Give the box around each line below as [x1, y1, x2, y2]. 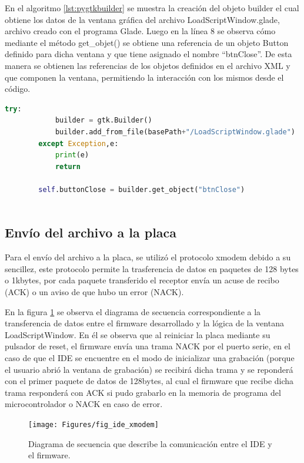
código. [5, 82, 31, 95]
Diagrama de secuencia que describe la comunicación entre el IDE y [28, 437, 272, 449]
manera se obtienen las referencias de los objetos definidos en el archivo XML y [5, 59, 290, 71]
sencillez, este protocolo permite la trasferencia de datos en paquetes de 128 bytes [5, 262, 299, 275]
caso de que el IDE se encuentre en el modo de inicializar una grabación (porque [5, 352, 295, 364]
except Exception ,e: [38, 139, 119, 148]
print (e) [55, 151, 89, 160]
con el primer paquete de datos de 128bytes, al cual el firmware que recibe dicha [5, 375, 294, 387]
